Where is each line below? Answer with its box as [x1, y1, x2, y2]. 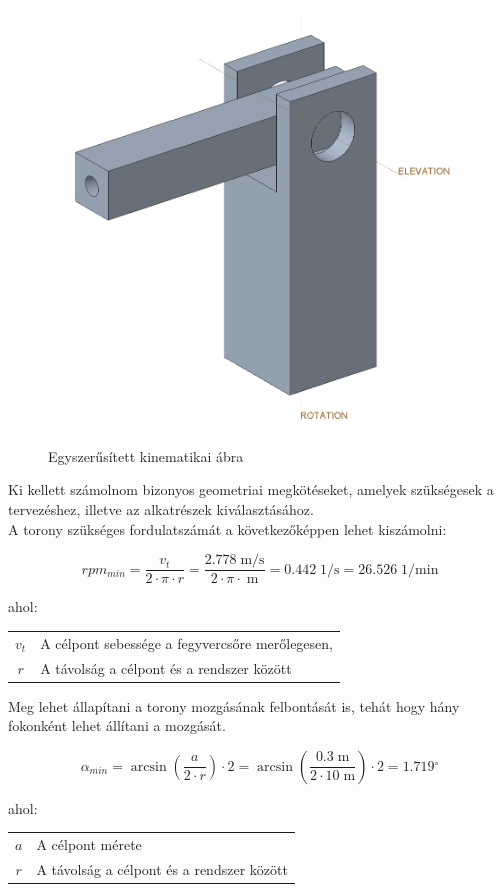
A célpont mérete [36, 834, 142, 855]
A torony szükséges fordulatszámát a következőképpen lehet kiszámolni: [8, 518, 447, 539]
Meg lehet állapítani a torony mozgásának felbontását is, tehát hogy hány [8, 695, 460, 716]
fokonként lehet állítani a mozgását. [8, 715, 226, 736]
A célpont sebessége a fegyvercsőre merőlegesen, [40, 632, 333, 653]
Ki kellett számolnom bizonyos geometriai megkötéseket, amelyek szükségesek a [8, 479, 494, 500]
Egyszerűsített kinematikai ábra [48, 445, 244, 466]
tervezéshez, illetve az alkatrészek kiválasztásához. [8, 499, 314, 520]
